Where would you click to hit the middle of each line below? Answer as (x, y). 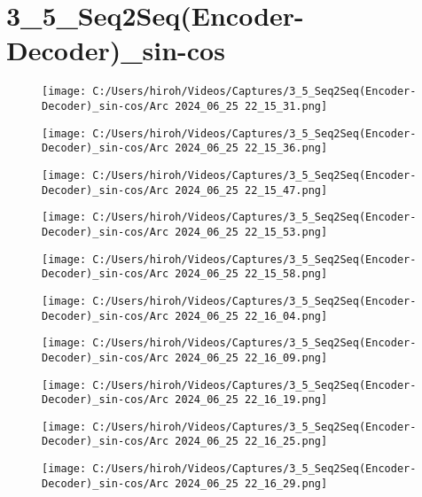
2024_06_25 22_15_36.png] (251, 148)
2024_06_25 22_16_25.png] (251, 442)
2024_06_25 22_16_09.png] (251, 357)
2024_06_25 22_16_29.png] (251, 483)
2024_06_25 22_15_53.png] (251, 232)
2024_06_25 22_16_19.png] (251, 400)
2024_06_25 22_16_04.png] (251, 316)
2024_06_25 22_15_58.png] (251, 274)
